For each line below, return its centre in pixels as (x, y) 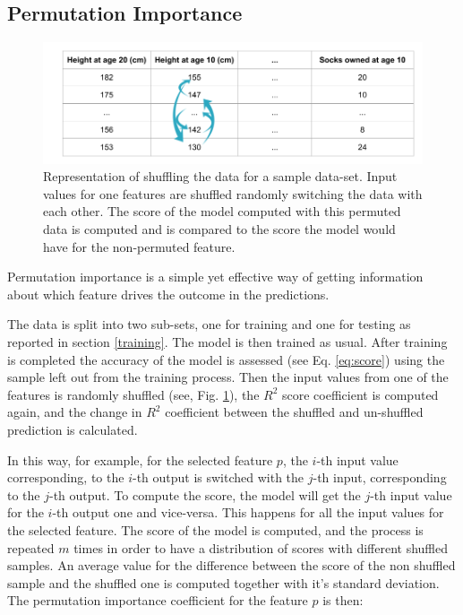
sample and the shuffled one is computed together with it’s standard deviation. (223, 582)
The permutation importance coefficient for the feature (158, 600)
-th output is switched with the (218, 477)
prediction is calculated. (73, 430)
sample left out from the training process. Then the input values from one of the (228, 377)
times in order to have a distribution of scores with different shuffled (261, 547)
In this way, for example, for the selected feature (140, 459)
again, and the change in (75, 412)
